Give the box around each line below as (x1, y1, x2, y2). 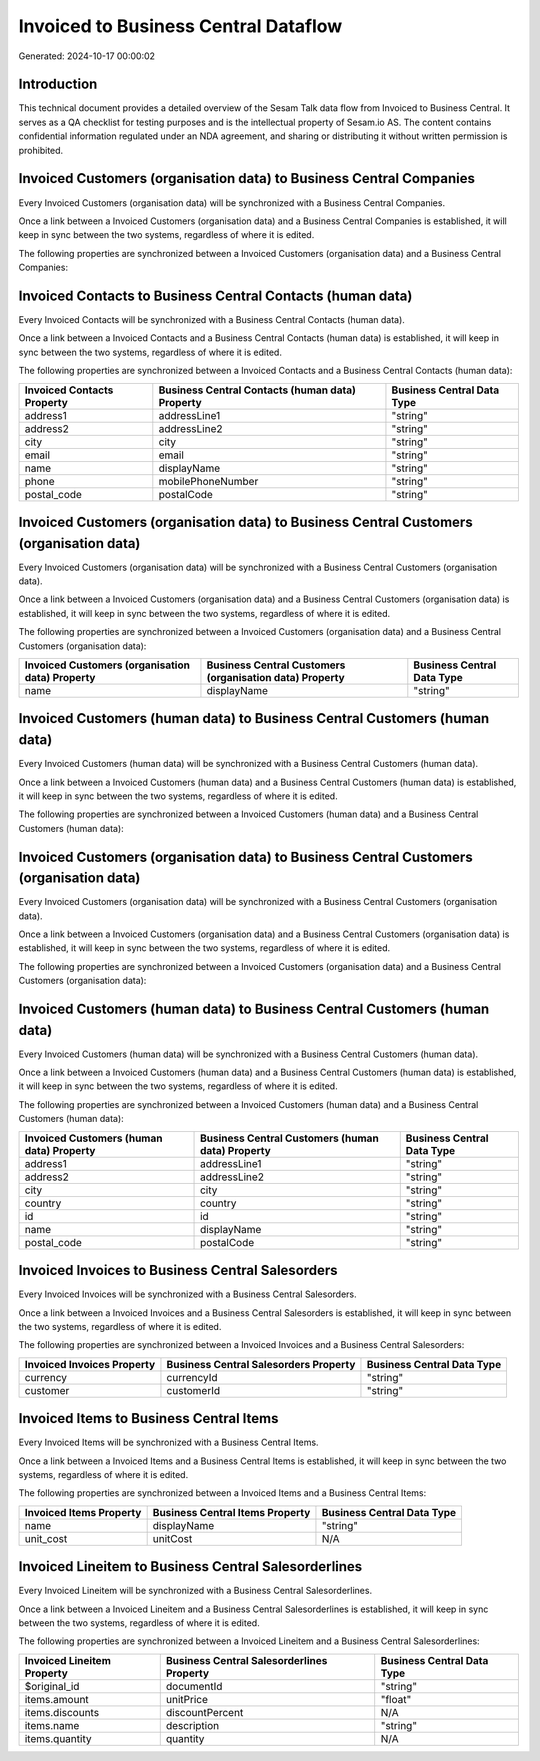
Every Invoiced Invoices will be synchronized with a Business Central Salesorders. (18, 1288, 357, 1300)
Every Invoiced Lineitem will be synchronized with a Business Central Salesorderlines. (18, 1585, 373, 1597)
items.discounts (24, 1705, 100, 1719)
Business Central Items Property (152, 1505, 311, 1519)
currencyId (166, 1370, 218, 1384)
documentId (165, 1679, 223, 1693)
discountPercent (165, 1705, 244, 1719)
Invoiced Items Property (24, 1505, 142, 1519)
